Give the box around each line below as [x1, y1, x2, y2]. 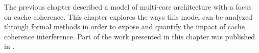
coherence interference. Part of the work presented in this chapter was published [4, 31, 255, 41]
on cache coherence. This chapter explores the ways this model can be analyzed [4, 11, 253, 22]
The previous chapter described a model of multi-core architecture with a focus [4, 2, 252, 12]
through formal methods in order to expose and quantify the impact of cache [4, 21, 245, 32]
